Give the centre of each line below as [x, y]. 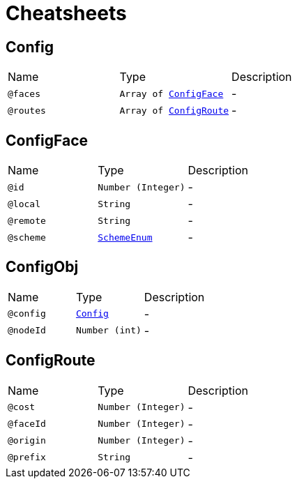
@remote [27, 220]
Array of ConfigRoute [174, 110]
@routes [27, 110]
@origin [27, 441]
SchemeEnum [125, 237]
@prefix [27, 457]
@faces [24, 93]
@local [24, 204]
